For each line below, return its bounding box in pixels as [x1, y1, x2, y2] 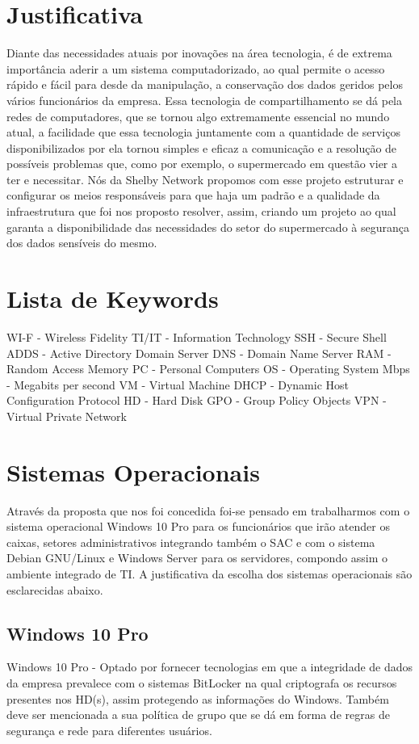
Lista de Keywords [6, 282, 219, 315]
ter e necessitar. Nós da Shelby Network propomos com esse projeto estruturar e [6, 170, 404, 187]
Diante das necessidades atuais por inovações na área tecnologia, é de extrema [6, 44, 392, 61]
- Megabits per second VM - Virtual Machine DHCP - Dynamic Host [6, 376, 349, 393]
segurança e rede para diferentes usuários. [6, 721, 212, 738]
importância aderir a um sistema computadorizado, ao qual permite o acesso [6, 60, 385, 77]
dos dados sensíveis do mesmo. [6, 234, 157, 251]
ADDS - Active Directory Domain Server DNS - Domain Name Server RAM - [6, 344, 392, 361]
